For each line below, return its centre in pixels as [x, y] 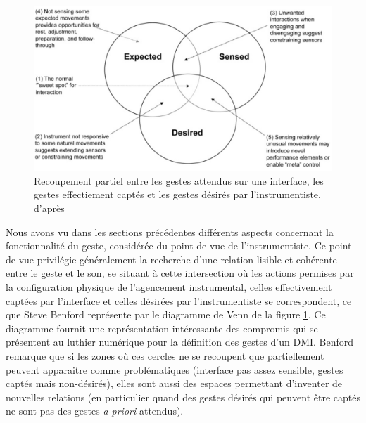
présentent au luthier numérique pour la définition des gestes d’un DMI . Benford [180, 342]
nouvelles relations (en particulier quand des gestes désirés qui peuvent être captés [183, 397]
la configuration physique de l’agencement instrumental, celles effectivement [169, 286]
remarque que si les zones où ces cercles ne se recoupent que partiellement [165, 355]
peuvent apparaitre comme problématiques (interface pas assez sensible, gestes [175, 369]
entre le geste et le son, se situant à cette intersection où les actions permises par [180, 273]
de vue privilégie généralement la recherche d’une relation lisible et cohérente [171, 259]
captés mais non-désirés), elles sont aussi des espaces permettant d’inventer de [174, 383]
